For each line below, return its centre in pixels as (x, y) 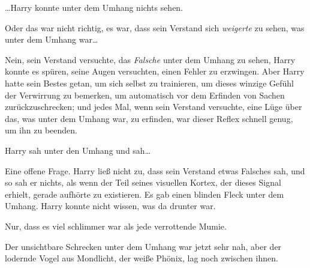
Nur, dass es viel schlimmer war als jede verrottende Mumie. (116, 226)
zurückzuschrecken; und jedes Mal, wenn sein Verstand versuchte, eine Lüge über (154, 107)
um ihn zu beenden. (41, 130)
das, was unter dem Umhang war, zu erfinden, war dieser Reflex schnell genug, (149, 118)
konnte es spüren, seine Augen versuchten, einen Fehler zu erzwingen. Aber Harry (155, 71)
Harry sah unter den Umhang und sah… (78, 150)
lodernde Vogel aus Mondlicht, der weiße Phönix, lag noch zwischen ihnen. (142, 258)
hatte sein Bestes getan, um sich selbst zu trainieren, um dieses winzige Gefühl (149, 83)
